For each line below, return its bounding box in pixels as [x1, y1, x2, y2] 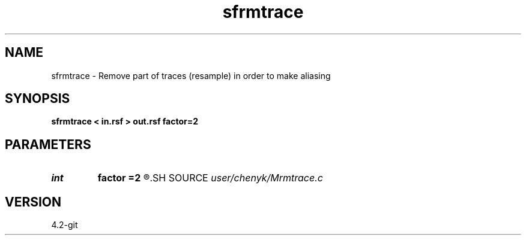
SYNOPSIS [5, 91, 70, 107]
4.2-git [51, 220, 78, 230]
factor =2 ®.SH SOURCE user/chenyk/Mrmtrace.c [97, 172, 323, 184]
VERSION [5, 194, 62, 209]
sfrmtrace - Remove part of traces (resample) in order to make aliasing [51, 70, 331, 81]
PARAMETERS [5, 136, 91, 152]
